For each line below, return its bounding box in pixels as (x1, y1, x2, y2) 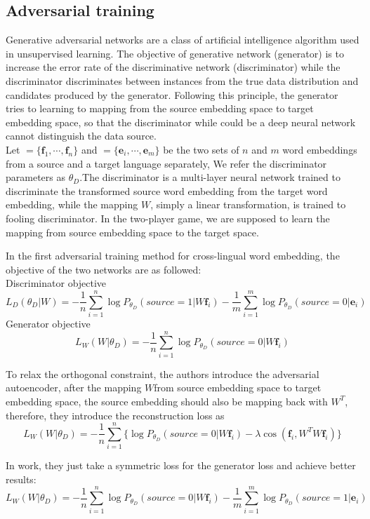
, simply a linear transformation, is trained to (150, 197, 346, 212)
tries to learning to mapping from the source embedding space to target (6, 101, 314, 116)
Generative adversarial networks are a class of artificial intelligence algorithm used (6, 32, 359, 47)
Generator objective (6, 316, 91, 331)
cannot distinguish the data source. (6, 128, 157, 143)
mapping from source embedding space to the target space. (6, 224, 259, 239)
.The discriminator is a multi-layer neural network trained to (79, 170, 341, 184)
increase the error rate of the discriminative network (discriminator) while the (6, 60, 341, 74)
